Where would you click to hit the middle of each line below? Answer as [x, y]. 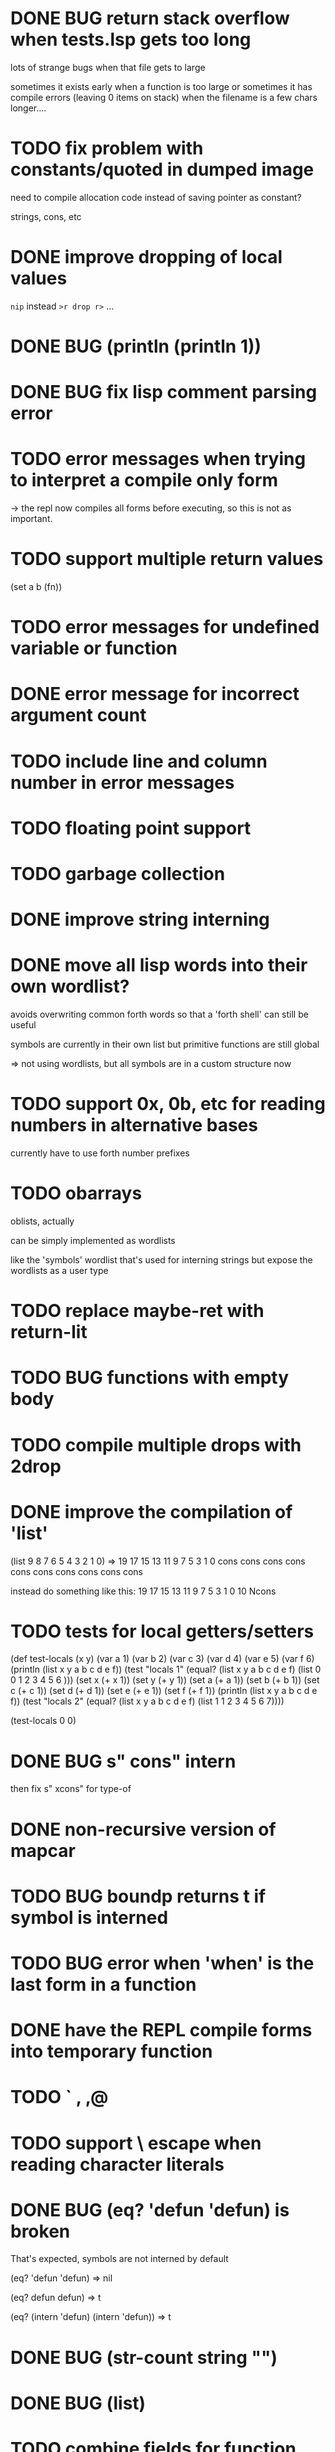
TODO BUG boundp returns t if [138, 1896]
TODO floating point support [131, 828]
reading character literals [117, 2164]
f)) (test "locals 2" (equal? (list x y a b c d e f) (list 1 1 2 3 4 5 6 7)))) [147, 1701]
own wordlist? [70, 986]
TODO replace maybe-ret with [137, 1311]
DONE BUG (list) [78, 2403]
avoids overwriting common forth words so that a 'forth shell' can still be [159, 1014]
